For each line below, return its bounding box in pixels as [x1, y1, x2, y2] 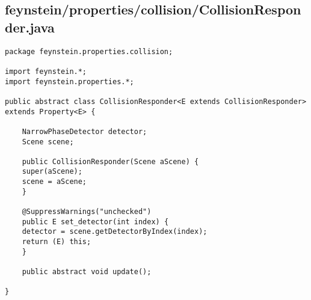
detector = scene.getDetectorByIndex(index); [22, 227, 208, 236]
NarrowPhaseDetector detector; [22, 127, 147, 136]
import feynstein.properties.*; [5, 77, 134, 86]
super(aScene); [22, 167, 82, 176]
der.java [5, 17, 55, 36]
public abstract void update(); [22, 268, 152, 277]
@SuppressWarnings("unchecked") [22, 207, 152, 216]
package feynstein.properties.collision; [5, 47, 173, 56]
